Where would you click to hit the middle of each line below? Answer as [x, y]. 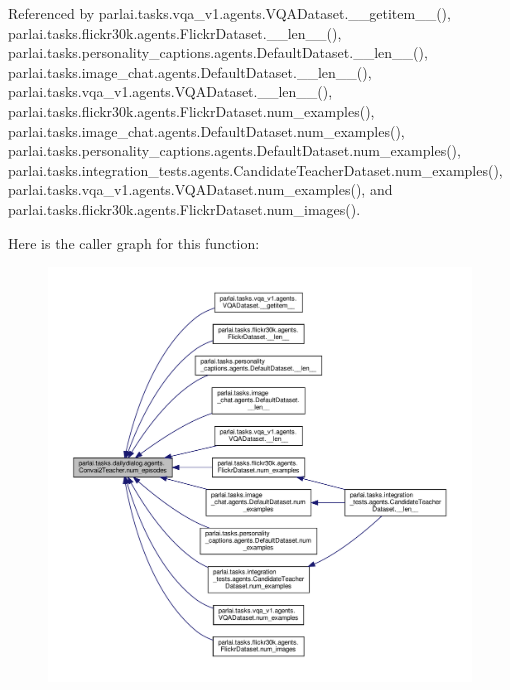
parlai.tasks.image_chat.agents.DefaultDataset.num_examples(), [206, 130]
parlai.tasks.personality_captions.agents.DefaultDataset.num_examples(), [234, 150]
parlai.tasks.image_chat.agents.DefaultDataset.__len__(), [190, 71]
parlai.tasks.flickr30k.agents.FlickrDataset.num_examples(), [191, 110]
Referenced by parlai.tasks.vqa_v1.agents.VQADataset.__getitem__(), [229, 13]
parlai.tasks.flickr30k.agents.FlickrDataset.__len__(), [175, 32]
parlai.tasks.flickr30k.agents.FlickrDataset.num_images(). [184, 208]
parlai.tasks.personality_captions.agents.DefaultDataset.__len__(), [218, 52]
